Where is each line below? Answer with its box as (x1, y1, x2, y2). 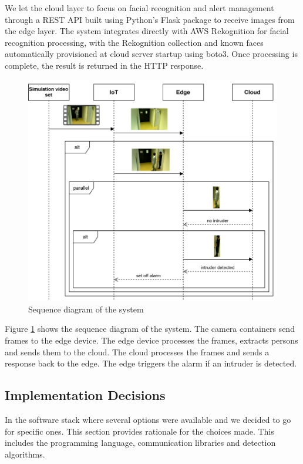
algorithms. (5, 448, 45, 460)
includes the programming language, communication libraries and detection (5, 436, 276, 449)
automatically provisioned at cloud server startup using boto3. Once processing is (5, 48, 298, 60)
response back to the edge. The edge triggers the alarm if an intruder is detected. (5, 357, 297, 369)
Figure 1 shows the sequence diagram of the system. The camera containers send (5, 322, 295, 335)
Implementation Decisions (5, 386, 166, 404)
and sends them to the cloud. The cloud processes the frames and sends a (5, 345, 270, 358)
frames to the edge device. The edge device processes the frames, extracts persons (5, 334, 298, 346)
